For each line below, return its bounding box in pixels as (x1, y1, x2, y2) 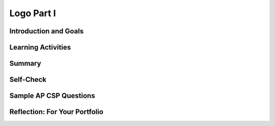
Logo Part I (9, 8, 56, 19)
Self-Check (9, 75, 47, 84)
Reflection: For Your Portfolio (9, 108, 104, 116)
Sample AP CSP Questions (9, 92, 95, 100)
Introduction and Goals (9, 27, 84, 35)
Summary (9, 59, 41, 68)
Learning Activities (9, 43, 71, 52)
